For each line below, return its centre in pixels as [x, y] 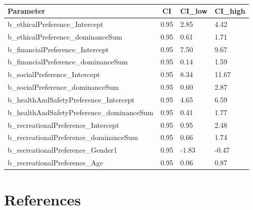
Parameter [26, 11]
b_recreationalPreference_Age [55, 163]
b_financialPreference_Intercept [58, 49]
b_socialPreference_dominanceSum [63, 87]
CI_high [230, 11]
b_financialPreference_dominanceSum [68, 62]
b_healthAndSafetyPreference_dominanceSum [81, 112]
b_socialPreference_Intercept [54, 74]
